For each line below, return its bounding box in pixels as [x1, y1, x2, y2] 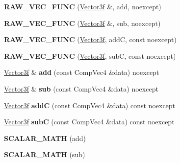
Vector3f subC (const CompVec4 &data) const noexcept [4, 116, 175, 127]
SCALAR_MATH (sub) [4, 149, 85, 160]
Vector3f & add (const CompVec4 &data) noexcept [4, 67, 159, 77]
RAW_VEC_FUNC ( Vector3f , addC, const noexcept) [4, 34, 177, 45]
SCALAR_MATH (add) [4, 133, 86, 143]
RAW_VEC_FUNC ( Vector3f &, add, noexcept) [4, 1, 161, 11]
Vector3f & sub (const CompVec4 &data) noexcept [4, 83, 158, 93]
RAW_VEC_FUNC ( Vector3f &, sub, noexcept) [4, 18, 161, 28]
